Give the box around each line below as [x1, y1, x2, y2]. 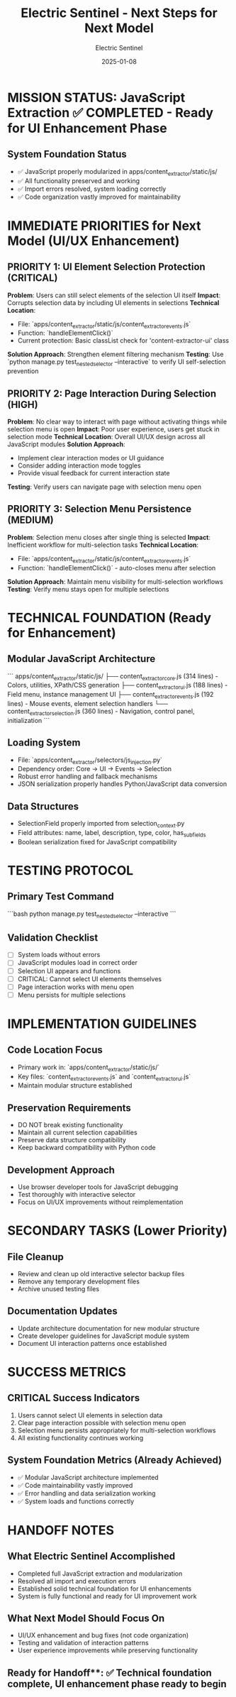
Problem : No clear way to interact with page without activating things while [7, 417, 227, 426]
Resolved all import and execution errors [17, 1576, 137, 1585]
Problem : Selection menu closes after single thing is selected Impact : [7, 533, 211, 541]
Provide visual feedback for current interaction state [17, 468, 170, 477]
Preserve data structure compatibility [17, 1136, 126, 1144]
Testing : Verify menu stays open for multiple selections [7, 585, 169, 593]
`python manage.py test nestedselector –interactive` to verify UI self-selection [7, 358, 226, 368]
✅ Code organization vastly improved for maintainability [17, 192, 181, 201]
